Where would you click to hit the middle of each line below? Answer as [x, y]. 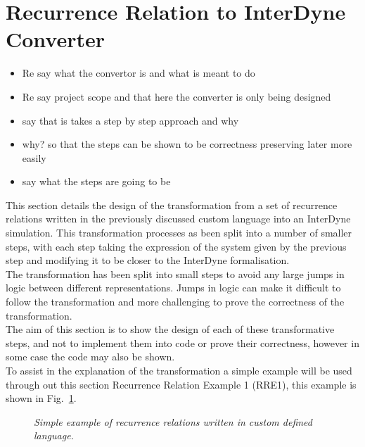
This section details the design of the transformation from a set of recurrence [172, 204]
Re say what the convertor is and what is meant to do [139, 73]
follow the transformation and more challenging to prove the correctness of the [175, 302]
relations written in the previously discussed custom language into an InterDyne [178, 219]
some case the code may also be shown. [90, 357]
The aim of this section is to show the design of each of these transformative [170, 329]
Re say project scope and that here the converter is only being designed [177, 96]
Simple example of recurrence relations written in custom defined [173, 421]
